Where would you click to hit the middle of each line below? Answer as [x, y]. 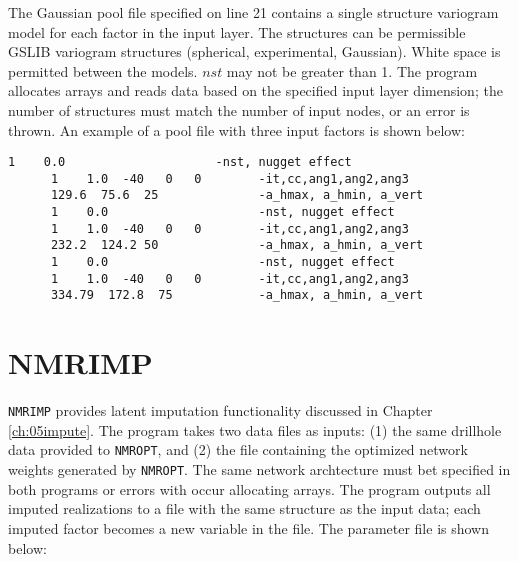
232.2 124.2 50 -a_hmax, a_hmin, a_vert [237, 245]
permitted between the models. [103, 70]
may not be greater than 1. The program [352, 70]
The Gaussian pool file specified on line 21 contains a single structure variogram [253, 12]
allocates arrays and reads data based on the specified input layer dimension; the [255, 90]
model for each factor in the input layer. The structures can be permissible [237, 31]
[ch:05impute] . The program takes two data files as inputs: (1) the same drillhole [255, 429]
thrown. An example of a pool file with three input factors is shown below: [236, 129]
